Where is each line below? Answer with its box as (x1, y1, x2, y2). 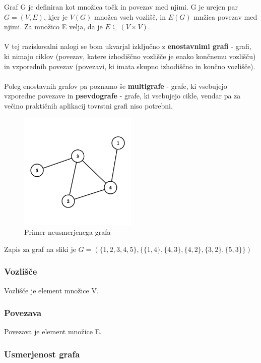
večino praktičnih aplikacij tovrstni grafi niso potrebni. (4, 100, 173, 111)
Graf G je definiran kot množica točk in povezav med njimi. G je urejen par (4, 2, 238, 12)
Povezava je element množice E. (4, 326, 102, 337)
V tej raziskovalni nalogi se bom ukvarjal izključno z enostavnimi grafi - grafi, (4, 41, 251, 51)
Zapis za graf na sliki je (4, 243, 76, 254)
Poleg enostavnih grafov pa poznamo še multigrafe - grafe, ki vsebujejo (4, 80, 227, 91)
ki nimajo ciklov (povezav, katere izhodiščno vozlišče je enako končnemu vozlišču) (4, 50, 256, 61)
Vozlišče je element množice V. (4, 285, 99, 295)
